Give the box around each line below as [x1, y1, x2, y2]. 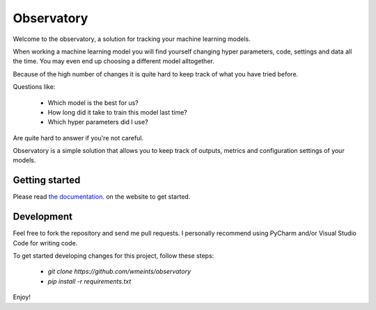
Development [13, 211, 73, 222]
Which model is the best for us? [47, 98, 139, 107]
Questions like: [13, 83, 56, 91]
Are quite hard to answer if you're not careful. [13, 133, 144, 142]
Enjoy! [13, 293, 31, 302]
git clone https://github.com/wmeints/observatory [47, 268, 191, 276]
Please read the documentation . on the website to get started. [13, 193, 191, 201]
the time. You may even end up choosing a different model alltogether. [13, 57, 215, 65]
